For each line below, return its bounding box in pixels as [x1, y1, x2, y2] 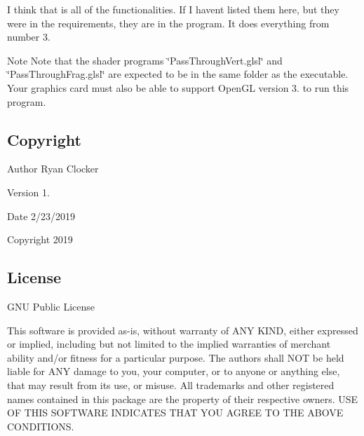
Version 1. [7, 184, 50, 199]
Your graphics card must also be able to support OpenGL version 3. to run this [7, 80, 349, 95]
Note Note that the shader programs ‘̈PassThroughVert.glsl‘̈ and [7, 53, 283, 67]
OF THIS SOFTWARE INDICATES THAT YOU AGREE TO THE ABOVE [7, 405, 344, 420]
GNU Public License [7, 299, 95, 313]
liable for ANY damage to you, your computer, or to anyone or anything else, [7, 364, 340, 379]
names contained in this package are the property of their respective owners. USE [7, 391, 358, 406]
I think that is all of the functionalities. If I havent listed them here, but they [7, 2, 339, 16]
